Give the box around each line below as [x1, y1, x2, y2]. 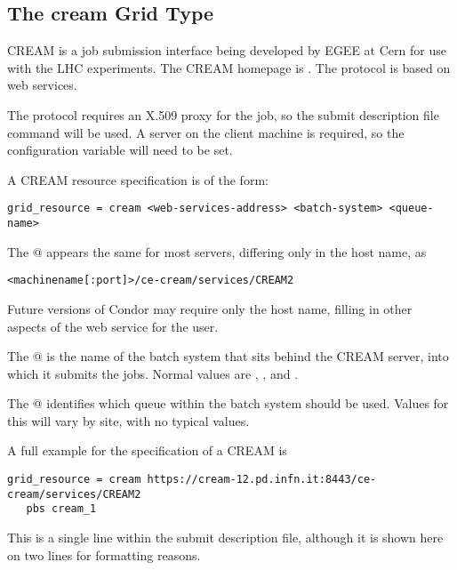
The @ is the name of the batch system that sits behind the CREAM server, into [7, 347, 449, 365]
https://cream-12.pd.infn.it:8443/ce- [147, 473, 377, 486]
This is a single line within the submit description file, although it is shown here [7, 528, 444, 547]
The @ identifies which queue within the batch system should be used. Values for [7, 394, 449, 413]
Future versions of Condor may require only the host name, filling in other [7, 299, 413, 317]
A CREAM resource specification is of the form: [7, 170, 269, 189]
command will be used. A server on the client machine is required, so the [7, 123, 405, 141]
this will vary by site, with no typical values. [7, 411, 250, 430]
